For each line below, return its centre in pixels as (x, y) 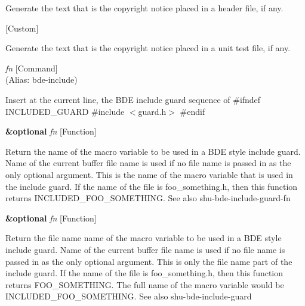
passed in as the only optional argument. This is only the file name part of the (149, 261)
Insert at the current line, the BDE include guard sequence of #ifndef (133, 99)
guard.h (152, 111)
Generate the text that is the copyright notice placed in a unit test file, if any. (148, 48)
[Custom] (22, 28)
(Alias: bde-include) (41, 79)
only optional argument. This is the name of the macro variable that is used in (149, 174)
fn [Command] (32, 68)
